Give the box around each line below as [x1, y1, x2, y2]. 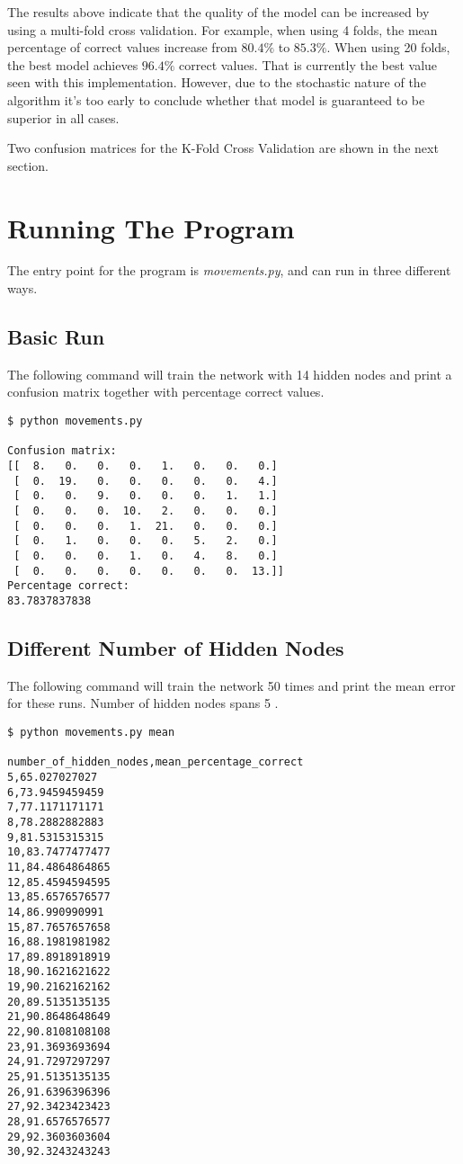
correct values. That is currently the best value [179, 55, 438, 74]
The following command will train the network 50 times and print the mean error [7, 676, 456, 694]
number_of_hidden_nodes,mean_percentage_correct [7, 756, 304, 769]
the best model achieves [7, 55, 138, 74]
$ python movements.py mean [7, 725, 175, 739]
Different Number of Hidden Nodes [7, 633, 344, 661]
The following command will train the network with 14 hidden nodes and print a [7, 364, 452, 383]
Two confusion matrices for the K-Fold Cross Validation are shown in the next [7, 139, 439, 157]
